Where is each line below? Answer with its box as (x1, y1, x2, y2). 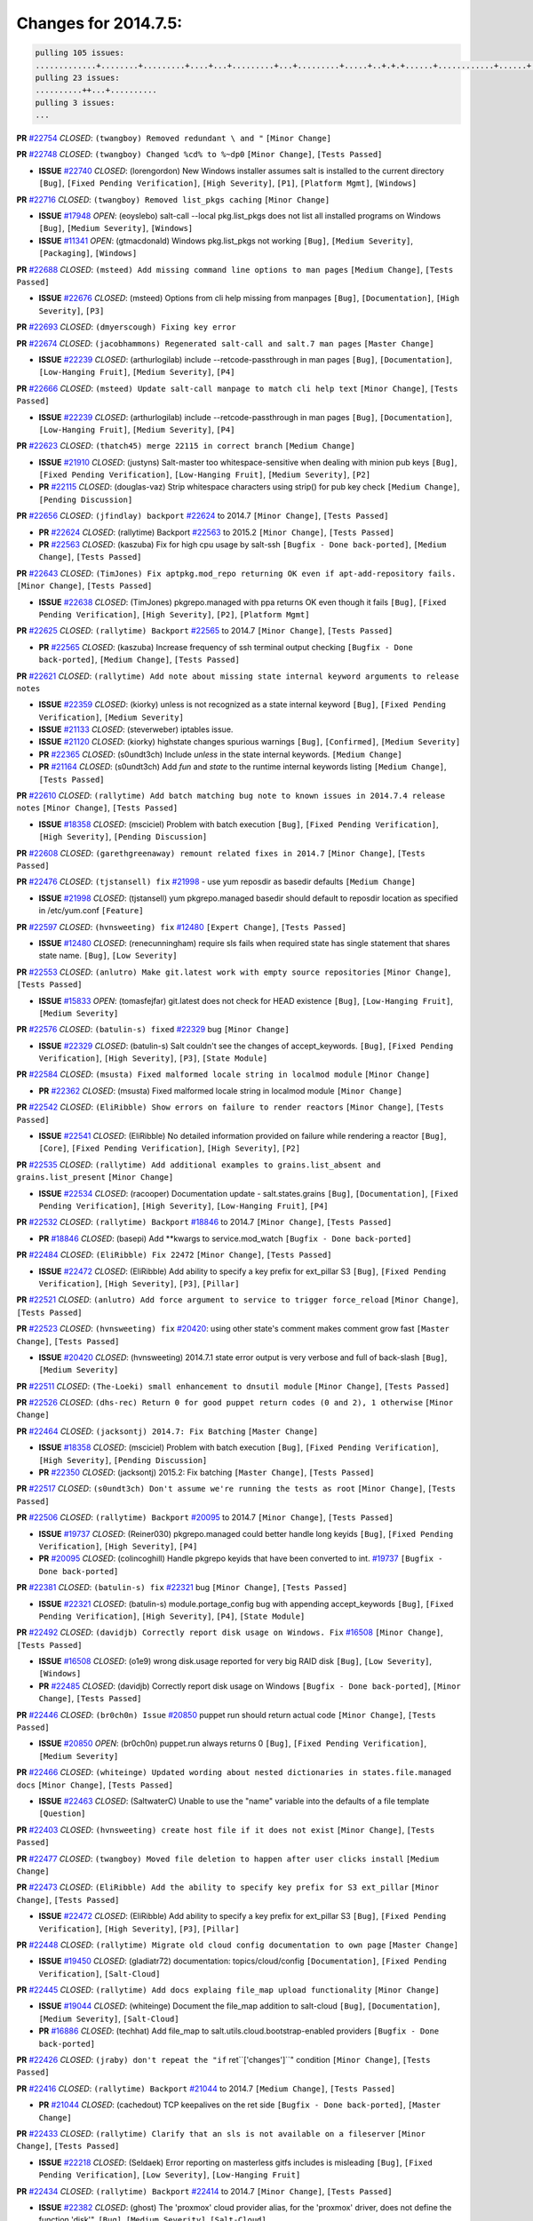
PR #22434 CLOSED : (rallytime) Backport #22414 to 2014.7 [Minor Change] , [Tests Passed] (16, 2185, 393, 2196)
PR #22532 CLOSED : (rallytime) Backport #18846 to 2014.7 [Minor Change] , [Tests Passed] (16, 1217, 393, 1228)
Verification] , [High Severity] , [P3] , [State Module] (38, 1053, 268, 1063)
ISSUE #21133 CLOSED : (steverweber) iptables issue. (38, 724, 234, 735)
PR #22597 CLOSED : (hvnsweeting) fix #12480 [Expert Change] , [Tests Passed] (16, 921, 346, 932)
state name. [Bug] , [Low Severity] (38, 951, 178, 961)
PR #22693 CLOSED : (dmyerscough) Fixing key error (16, 322, 236, 332)
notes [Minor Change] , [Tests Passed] (16, 802, 179, 813)
